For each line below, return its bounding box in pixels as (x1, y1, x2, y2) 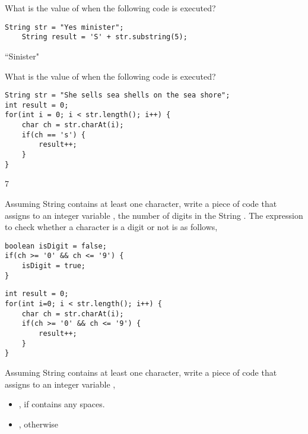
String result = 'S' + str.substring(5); (21, 33, 188, 42)
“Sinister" (5, 49, 39, 62)
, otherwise (18, 417, 59, 430)
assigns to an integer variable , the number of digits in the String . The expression (5, 209, 303, 221)
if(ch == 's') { (21, 130, 86, 139)
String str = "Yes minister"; (5, 23, 124, 32)
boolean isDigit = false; (5, 241, 107, 250)
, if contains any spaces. (18, 398, 105, 410)
